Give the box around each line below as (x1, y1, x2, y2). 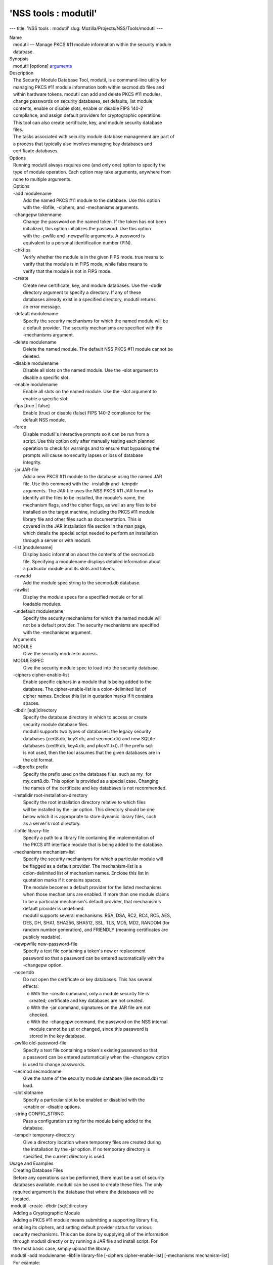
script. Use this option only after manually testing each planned (23, 438, 155, 444)
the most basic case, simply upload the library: (13, 1245, 111, 1251)
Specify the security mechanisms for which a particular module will (23, 856, 163, 862)
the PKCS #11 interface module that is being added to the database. (23, 841, 164, 848)
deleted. (23, 353, 40, 359)
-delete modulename (13, 339, 57, 345)
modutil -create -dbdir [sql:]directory (10, 1203, 88, 1209)
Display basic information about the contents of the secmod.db (23, 552, 155, 558)
